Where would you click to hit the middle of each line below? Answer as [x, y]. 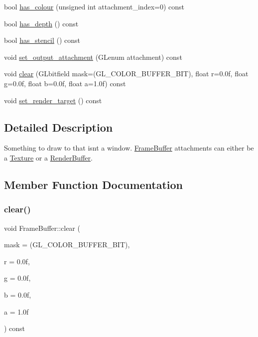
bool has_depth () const [41, 23]
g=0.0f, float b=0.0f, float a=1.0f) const [65, 83]
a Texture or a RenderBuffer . [48, 157]
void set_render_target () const [53, 100]
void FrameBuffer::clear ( [42, 228]
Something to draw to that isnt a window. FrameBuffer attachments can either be [129, 148]
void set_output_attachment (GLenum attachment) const [93, 57]
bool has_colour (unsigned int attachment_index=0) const [94, 6]
